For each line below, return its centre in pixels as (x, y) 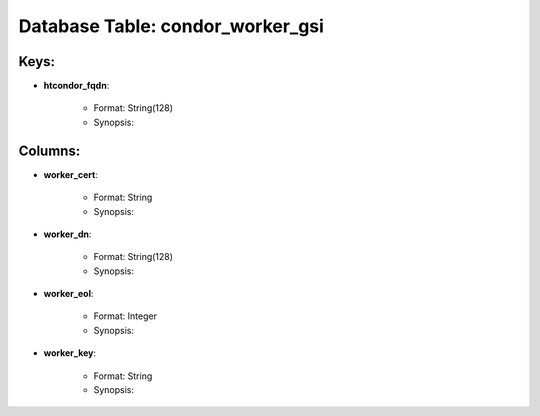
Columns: (49, 150)
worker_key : (70, 353)
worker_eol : (68, 294)
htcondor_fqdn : (76, 86)
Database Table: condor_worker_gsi (171, 26)
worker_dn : (67, 234)
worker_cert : (71, 174)
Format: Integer (125, 316)
